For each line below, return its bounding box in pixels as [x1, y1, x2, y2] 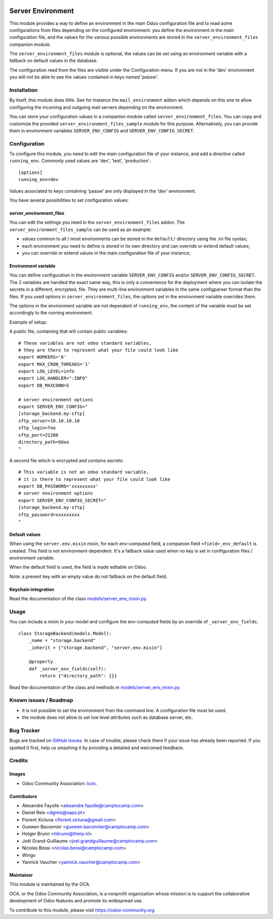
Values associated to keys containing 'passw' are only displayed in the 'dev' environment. [9, 188, 197, 194]
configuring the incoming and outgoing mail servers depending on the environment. [9, 104, 184, 110]
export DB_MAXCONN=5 [18, 382, 69, 388]
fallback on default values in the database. [9, 58, 98, 64]
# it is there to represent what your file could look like [18, 476, 170, 482]
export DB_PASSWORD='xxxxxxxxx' [18, 483, 99, 489]
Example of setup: [9, 319, 48, 325]
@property [28, 659, 53, 665]
